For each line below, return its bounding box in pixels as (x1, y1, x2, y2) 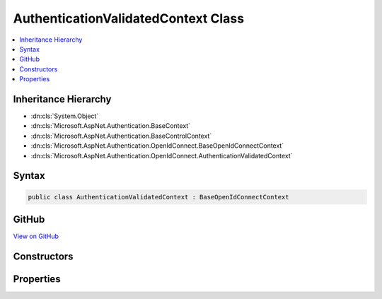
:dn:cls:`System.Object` (30, 112, 99, 120)
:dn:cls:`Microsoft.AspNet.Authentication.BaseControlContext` (30, 131, 212, 140)
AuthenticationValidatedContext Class (13, 11, 244, 26)
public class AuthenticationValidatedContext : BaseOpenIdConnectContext (28, 193, 289, 201)
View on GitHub (13, 232, 59, 240)
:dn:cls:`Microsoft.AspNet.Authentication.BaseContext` (30, 122, 191, 130)
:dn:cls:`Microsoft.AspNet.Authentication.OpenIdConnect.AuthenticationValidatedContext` (30, 151, 293, 160)
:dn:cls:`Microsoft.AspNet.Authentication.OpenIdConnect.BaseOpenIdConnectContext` (30, 141, 284, 150)
